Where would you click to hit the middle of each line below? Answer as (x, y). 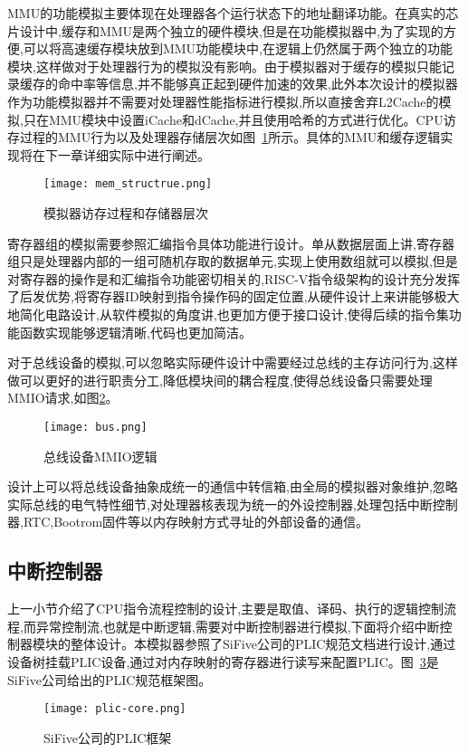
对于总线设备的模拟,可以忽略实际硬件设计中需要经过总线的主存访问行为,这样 (233, 362)
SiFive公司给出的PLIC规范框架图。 (110, 679)
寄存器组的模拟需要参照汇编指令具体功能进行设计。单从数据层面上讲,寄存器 (231, 243)
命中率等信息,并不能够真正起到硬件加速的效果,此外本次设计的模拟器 (258, 84)
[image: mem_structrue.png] (128, 184)
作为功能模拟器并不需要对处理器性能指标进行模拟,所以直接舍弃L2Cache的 (223, 101)
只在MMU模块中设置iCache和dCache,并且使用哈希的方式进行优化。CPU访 (239, 119)
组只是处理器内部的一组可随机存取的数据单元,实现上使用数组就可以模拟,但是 (233, 261)
